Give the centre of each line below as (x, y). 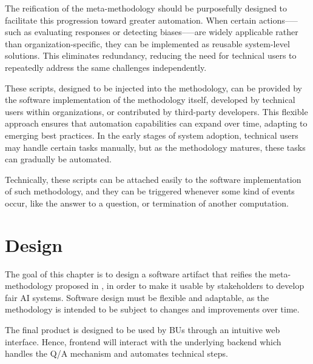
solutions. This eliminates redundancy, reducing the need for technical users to (151, 55)
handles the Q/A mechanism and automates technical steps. (116, 353)
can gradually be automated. (58, 159)
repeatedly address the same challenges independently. (106, 67)
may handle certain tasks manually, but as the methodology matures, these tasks (155, 147)
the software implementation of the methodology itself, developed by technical (150, 100)
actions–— (278, 20)
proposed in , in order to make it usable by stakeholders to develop (180, 286)
